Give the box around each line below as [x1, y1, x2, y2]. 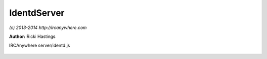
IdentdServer [9, 7, 65, 18]
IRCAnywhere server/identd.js [9, 42, 70, 49]
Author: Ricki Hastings [9, 33, 56, 39]
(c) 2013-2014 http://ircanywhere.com [9, 25, 87, 30]
